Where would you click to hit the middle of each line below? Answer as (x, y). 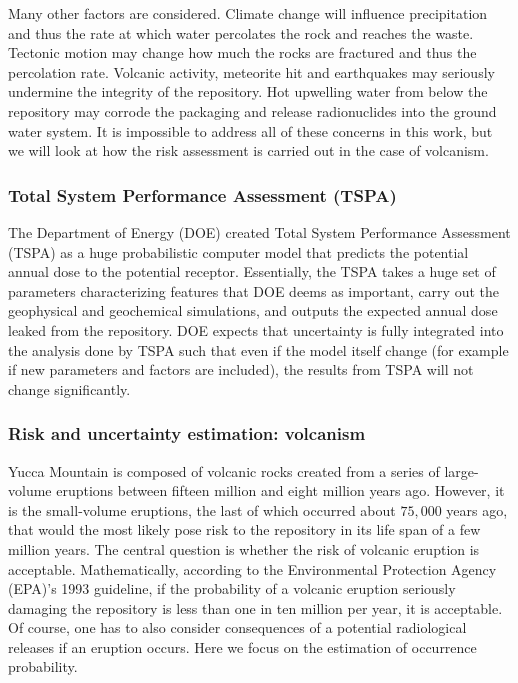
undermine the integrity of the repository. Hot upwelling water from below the (248, 91)
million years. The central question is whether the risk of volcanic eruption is (244, 548)
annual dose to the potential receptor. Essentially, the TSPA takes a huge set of (252, 271)
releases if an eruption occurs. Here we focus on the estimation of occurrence (242, 646)
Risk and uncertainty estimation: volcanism (187, 433)
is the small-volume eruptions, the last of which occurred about (202, 509)
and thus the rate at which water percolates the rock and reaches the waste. (241, 32)
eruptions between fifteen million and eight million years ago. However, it (280, 490)
